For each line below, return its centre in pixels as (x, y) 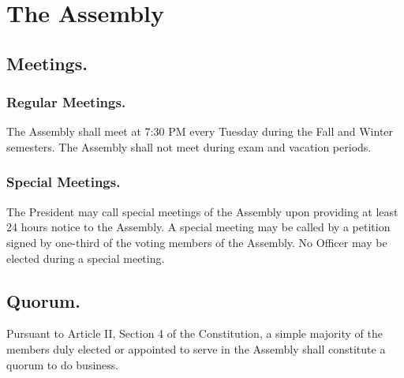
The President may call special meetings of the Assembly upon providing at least (202, 211)
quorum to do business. (63, 364)
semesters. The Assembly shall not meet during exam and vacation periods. (189, 146)
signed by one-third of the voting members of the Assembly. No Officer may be (197, 242)
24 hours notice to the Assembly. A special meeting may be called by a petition (198, 227)
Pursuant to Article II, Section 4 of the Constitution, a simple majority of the (195, 333)
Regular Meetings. (66, 102)
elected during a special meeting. (86, 258)
